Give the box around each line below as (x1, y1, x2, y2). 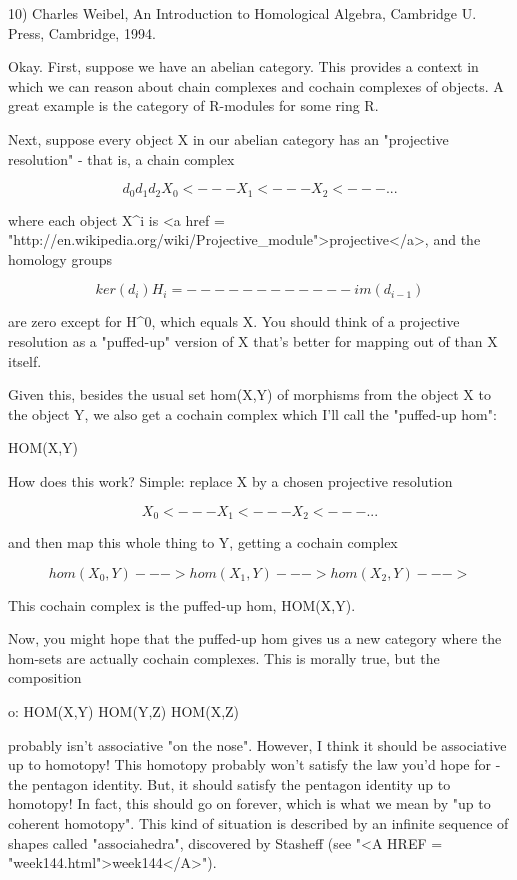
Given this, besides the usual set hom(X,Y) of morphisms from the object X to (8, 384, 491, 405)
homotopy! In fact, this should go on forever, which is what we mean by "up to (8, 793, 491, 814)
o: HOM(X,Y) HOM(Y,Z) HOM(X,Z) (8, 700, 240, 721)
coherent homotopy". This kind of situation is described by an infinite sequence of (8, 812, 509, 833)
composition (8, 667, 82, 688)
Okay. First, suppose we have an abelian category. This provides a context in (8, 56, 479, 77)
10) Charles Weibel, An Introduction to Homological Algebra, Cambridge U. (8, 3, 477, 23)
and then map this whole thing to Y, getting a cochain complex (8, 532, 398, 552)
